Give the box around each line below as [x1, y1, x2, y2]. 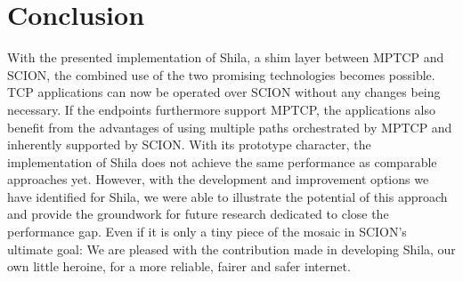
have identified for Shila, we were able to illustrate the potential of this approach [7, 187, 448, 205]
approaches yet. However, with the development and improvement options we [7, 170, 429, 189]
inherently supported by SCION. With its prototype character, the [7, 135, 371, 154]
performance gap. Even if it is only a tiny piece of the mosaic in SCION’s [7, 222, 407, 241]
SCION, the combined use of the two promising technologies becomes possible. [7, 65, 435, 84]
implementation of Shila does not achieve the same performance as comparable [7, 152, 437, 171]
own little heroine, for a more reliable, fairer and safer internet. [7, 257, 351, 276]
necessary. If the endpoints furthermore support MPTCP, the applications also [7, 100, 435, 118]
